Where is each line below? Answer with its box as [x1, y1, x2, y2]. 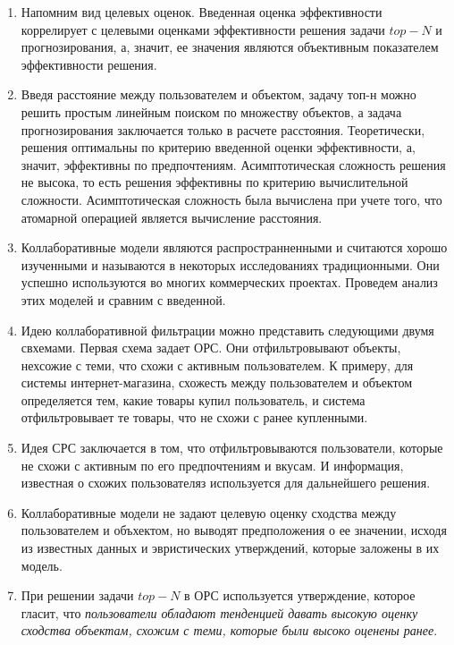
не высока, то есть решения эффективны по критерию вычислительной [21, 173, 408, 191]
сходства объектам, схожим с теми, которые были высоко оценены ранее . [21, 621, 438, 640]
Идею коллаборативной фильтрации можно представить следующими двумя [21, 320, 434, 339]
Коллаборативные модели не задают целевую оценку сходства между [21, 503, 397, 522]
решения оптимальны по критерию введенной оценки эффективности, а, [21, 138, 416, 157]
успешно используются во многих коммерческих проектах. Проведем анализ [21, 273, 438, 292]
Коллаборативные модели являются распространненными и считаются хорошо [21, 238, 448, 257]
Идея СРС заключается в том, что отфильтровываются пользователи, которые [21, 438, 443, 457]
